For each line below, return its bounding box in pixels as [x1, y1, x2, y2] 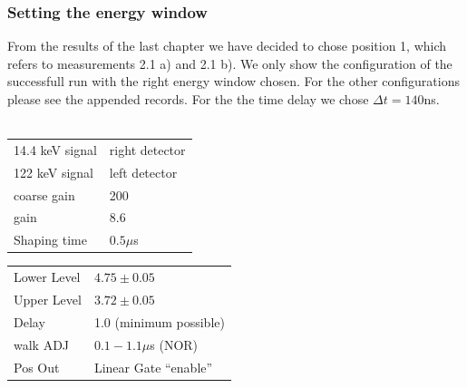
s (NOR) [150, 335, 199, 354]
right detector [109, 140, 186, 159]
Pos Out [14, 357, 60, 376]
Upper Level [14, 290, 82, 308]
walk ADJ [14, 335, 70, 354]
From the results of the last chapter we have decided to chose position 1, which [7, 36, 447, 55]
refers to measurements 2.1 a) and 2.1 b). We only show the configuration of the [7, 53, 452, 73]
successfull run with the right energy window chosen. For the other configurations [7, 72, 460, 91]
